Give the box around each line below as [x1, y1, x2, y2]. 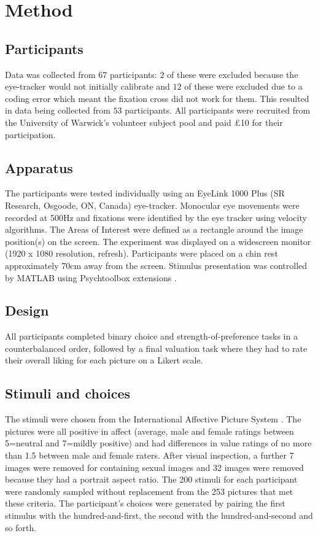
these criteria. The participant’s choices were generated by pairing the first [5, 497, 285, 510]
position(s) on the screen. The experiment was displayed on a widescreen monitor [5, 235, 311, 247]
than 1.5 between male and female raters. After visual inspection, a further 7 [5, 449, 294, 462]
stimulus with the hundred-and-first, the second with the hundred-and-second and [5, 509, 313, 522]
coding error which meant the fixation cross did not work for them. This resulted [5, 91, 309, 104]
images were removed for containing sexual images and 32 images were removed [5, 460, 304, 473]
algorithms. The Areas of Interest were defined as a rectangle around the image [5, 223, 303, 236]
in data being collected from [5, 104, 111, 117]
